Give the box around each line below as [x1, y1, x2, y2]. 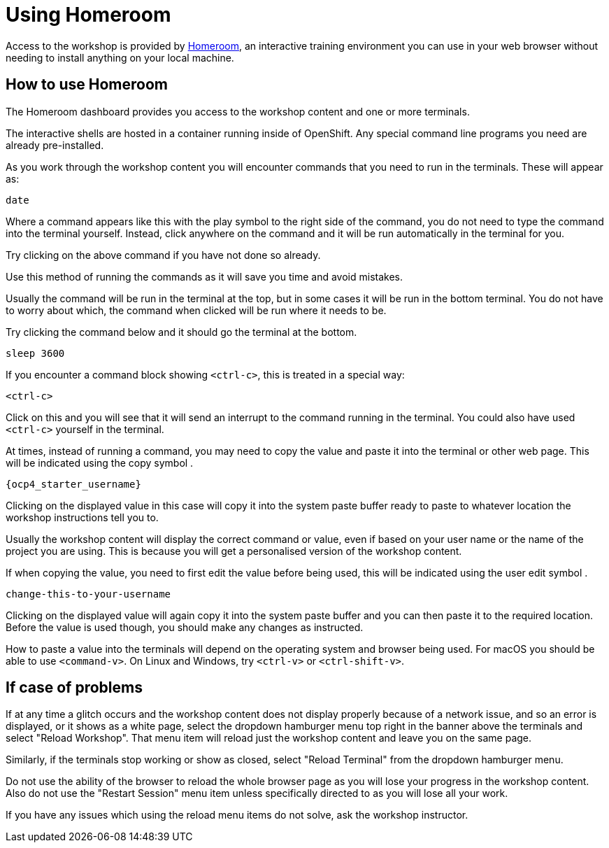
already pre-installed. [6, 139, 104, 151]
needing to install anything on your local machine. [6, 51, 234, 64]
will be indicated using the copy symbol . [6, 456, 194, 469]
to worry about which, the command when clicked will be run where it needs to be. [6, 304, 387, 316]
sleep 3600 [6, 347, 65, 359]
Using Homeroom [6, 3, 171, 27]
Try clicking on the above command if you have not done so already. [6, 248, 321, 261]
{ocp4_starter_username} [6, 478, 141, 490]
